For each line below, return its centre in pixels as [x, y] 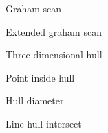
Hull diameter [35, 100]
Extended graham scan [54, 31]
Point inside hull [40, 77]
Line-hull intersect [44, 123]
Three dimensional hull [54, 55]
